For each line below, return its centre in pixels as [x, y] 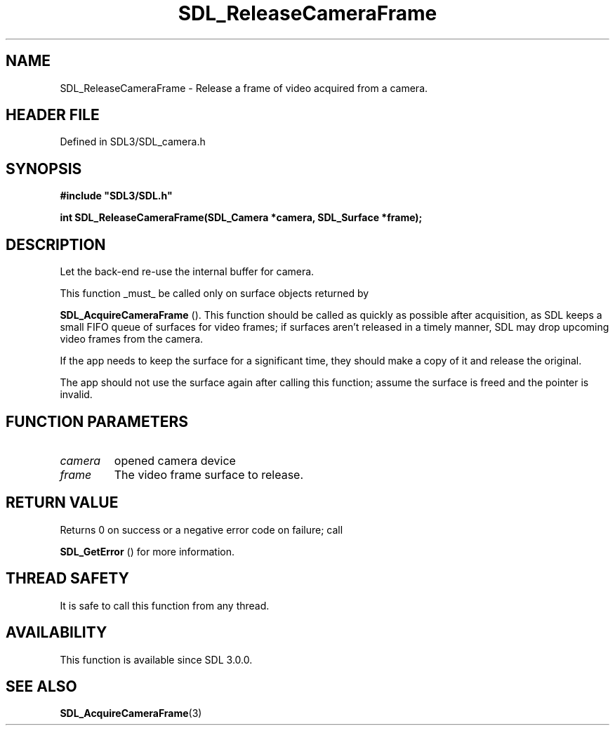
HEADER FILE [53, 115]
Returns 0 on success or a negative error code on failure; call [201, 529]
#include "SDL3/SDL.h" [116, 196]
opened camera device [175, 460]
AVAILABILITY [57, 633]
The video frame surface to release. [209, 474]
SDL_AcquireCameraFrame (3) [131, 713]
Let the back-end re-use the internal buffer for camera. [187, 272]
